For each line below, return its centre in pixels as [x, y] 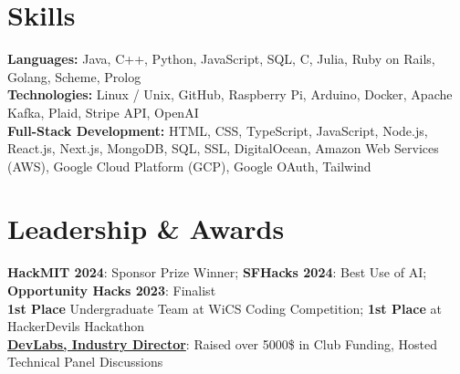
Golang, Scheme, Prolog [74, 76]
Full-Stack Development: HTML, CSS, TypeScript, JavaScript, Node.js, [218, 130]
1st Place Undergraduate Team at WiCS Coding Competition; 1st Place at [225, 308]
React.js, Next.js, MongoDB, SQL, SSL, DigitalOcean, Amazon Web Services [223, 148]
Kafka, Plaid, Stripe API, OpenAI [103, 112]
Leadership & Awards [146, 229]
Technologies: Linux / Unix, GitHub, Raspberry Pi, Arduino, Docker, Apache [230, 94]
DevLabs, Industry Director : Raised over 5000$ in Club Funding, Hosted [223, 343]
